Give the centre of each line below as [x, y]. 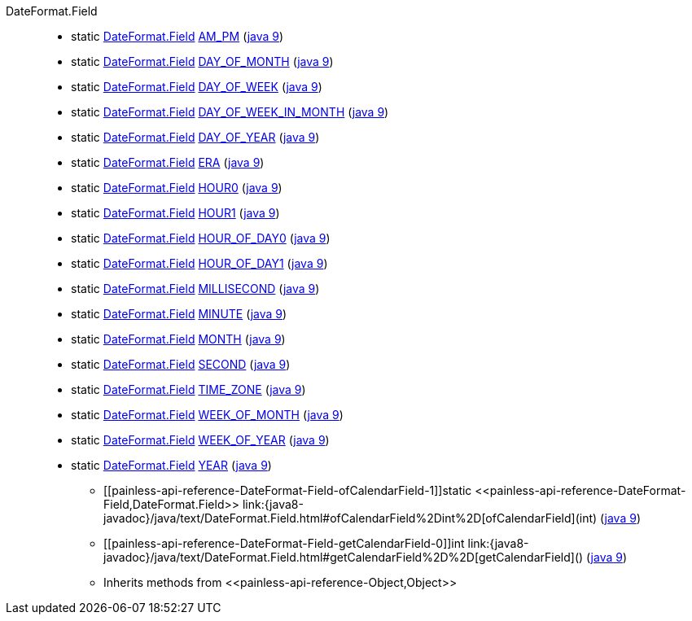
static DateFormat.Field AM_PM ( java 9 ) [177, 36]
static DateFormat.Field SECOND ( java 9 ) [181, 364]
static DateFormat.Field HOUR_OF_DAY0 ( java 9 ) [201, 238]
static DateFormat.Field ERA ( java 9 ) [168, 162]
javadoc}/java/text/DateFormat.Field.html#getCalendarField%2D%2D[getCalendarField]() [344, 557]
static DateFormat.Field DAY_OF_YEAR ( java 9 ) [195, 137]
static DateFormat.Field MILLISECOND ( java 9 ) [195, 289]
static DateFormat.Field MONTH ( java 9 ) [178, 339]
